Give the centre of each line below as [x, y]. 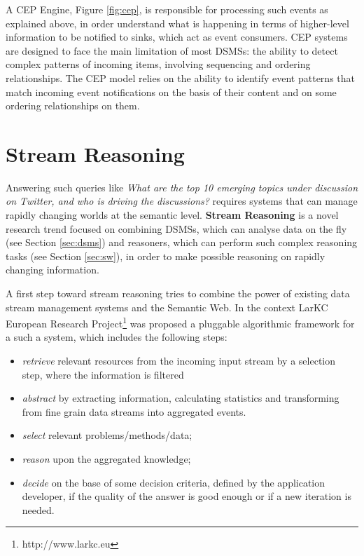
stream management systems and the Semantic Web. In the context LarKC [167, 307]
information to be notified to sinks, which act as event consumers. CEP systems [177, 37]
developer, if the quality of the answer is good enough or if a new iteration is [187, 496]
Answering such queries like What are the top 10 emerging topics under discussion [182, 187]
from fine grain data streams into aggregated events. [134, 411]
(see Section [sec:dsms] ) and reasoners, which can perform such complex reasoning [182, 242]
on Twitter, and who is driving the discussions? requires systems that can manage [182, 201]
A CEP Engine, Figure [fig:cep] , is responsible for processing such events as [167, 9]
